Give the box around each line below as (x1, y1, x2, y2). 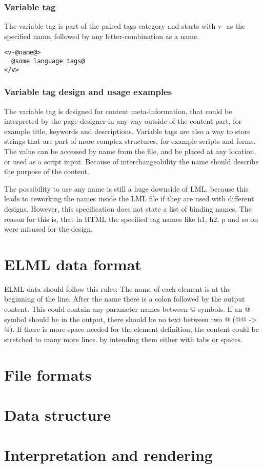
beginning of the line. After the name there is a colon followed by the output (4, 293, 245, 304)
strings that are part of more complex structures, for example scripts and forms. (4, 136, 256, 146)
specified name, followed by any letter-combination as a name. (4, 30, 199, 41)
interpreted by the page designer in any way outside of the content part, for (4, 116, 242, 126)
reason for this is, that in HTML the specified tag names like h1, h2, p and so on (4, 213, 258, 224)
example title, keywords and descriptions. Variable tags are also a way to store (4, 125, 251, 136)
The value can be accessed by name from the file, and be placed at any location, (4, 145, 256, 156)
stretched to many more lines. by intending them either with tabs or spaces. (4, 333, 242, 344)
